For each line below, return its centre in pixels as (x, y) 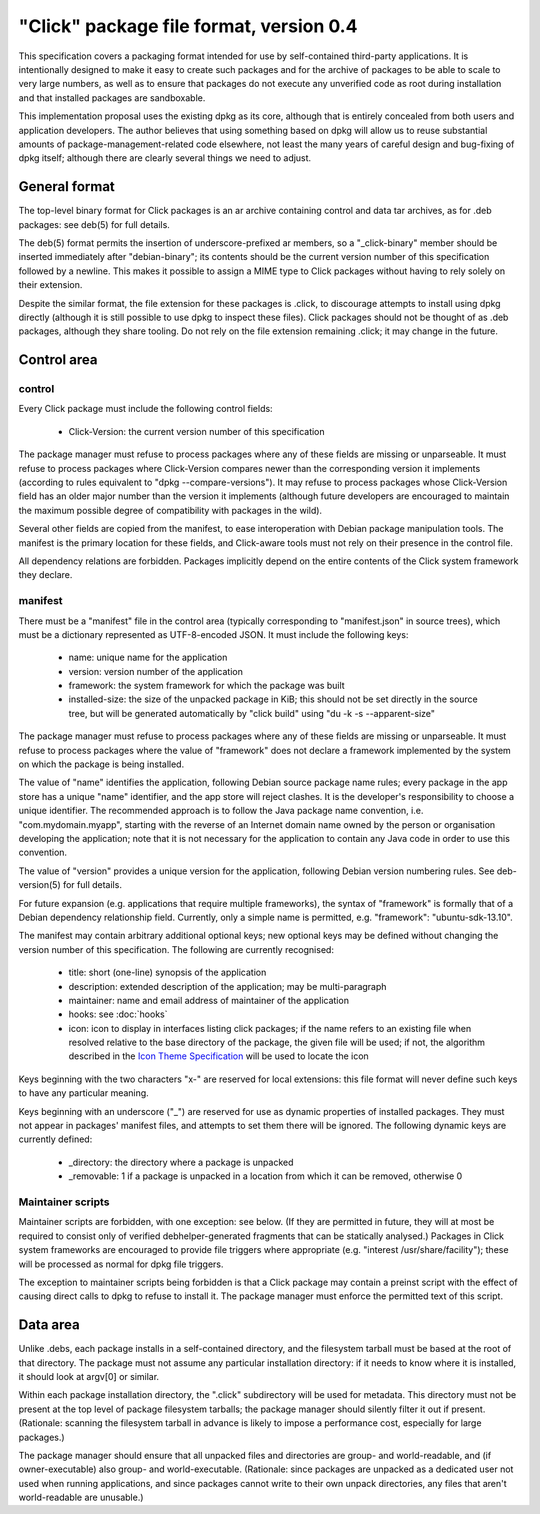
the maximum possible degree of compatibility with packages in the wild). (170, 510)
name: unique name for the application (148, 657)
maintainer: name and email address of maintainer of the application (209, 1000)
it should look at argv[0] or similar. (89, 1376)
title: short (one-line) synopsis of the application (167, 972)
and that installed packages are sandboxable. (112, 97)
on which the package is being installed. (101, 764)
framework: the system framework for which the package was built (206, 686)
